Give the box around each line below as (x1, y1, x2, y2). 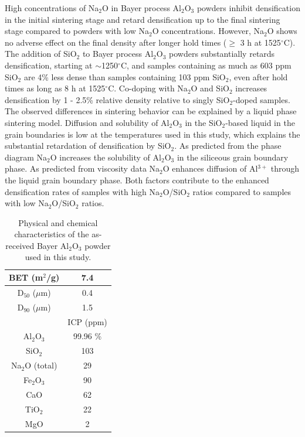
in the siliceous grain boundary (177, 151, 289, 163)
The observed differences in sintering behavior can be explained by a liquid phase (5, 105, 297, 117)
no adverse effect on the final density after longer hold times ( (5, 36, 227, 48)
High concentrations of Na (5, 2, 99, 13)
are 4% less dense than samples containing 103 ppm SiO (23, 70, 226, 83)
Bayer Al (36, 239, 69, 251)
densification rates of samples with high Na (5, 185, 160, 197)
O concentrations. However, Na (152, 25, 264, 37)
